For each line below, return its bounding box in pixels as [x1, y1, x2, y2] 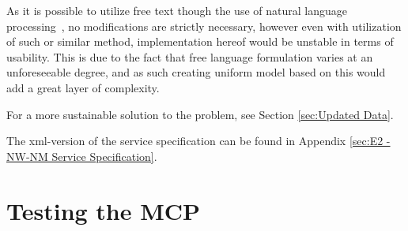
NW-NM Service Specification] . [6, 147, 157, 164]
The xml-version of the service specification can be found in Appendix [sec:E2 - [6, 132, 391, 149]
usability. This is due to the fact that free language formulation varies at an [6, 48, 373, 65]
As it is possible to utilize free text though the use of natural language [6, 2, 347, 18]
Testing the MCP [6, 194, 201, 226]
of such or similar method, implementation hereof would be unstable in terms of [6, 33, 394, 50]
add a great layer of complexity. [6, 79, 160, 95]
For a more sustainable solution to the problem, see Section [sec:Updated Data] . [6, 106, 394, 122]
